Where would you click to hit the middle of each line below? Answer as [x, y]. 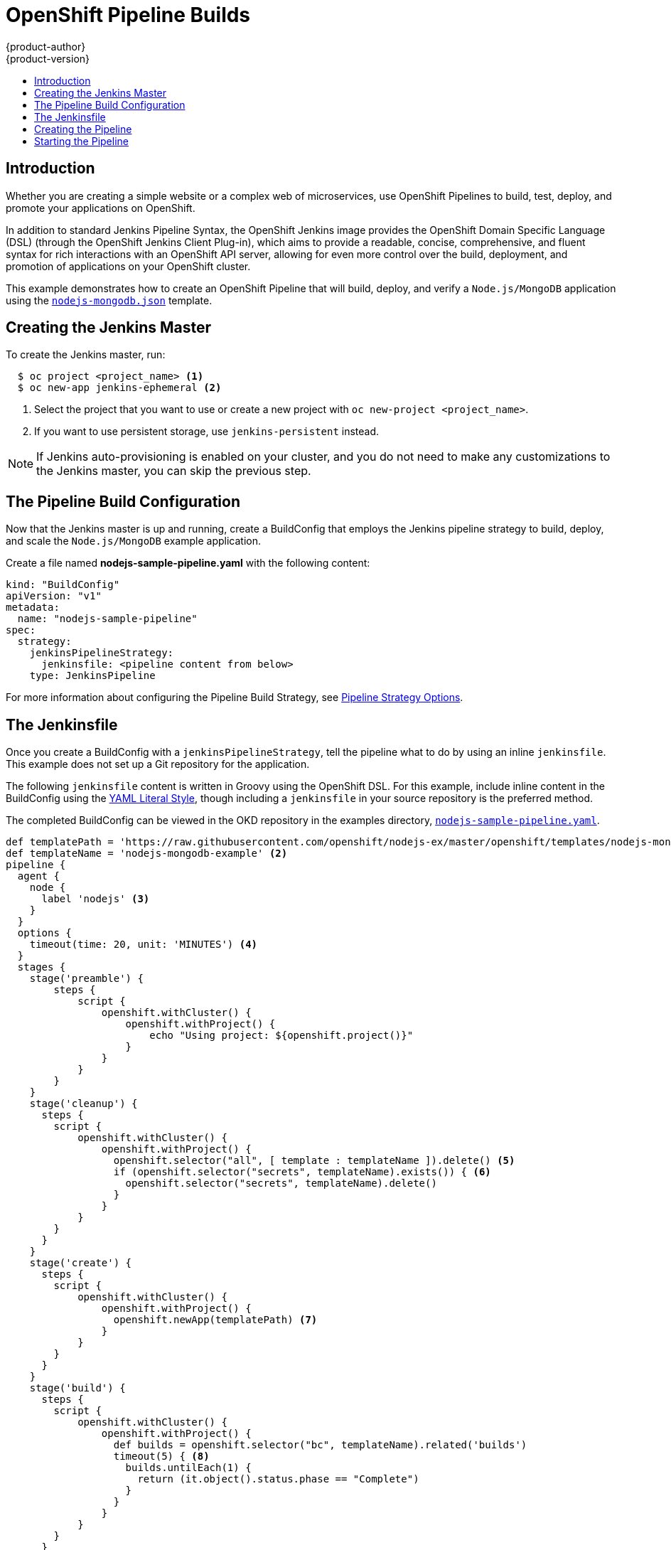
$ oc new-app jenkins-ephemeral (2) [119, 388]
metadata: [33, 608]
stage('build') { [77, 1388]
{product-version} [48, 58]
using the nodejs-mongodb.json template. [109, 300]
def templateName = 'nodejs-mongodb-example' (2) [147, 854]
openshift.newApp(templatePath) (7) [215, 1320]
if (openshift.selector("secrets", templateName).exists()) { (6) [302, 1172]
